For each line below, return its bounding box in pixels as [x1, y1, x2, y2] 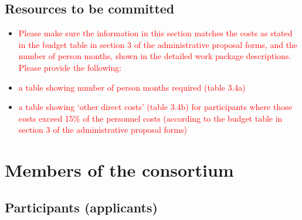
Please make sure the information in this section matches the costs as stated [18, 27, 293, 39]
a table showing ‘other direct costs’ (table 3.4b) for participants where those [18, 101, 292, 113]
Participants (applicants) [5, 198, 158, 216]
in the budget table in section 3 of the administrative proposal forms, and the [18, 38, 298, 50]
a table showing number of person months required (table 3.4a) [18, 81, 246, 93]
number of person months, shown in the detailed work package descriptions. [18, 50, 291, 62]
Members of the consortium [5, 158, 234, 182]
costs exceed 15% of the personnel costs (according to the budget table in [18, 112, 283, 124]
